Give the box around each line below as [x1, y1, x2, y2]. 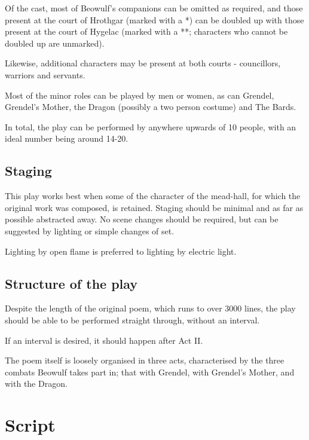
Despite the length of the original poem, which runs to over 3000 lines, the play [5, 302, 296, 314]
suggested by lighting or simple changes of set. [5, 224, 175, 237]
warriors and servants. [5, 68, 85, 81]
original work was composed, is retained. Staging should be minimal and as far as [5, 201, 304, 213]
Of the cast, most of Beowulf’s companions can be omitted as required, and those [5, 2, 303, 14]
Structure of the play [5, 274, 138, 292]
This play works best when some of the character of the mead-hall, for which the [5, 190, 301, 202]
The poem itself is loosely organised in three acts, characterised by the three [5, 354, 284, 366]
